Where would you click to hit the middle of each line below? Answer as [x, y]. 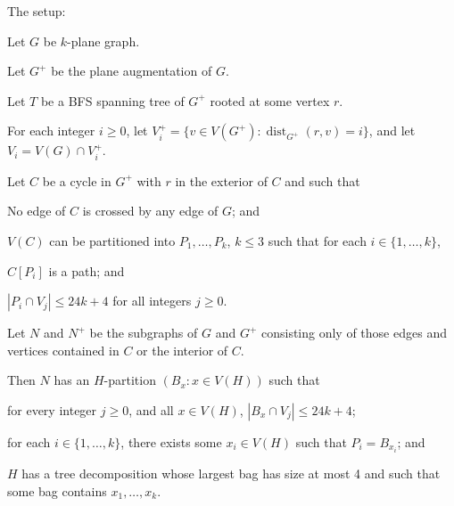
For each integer [51, 131]
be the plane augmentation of [132, 71]
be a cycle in [77, 180]
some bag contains [57, 490]
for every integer [52, 409]
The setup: [37, 11]
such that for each [317, 240]
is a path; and [87, 270]
